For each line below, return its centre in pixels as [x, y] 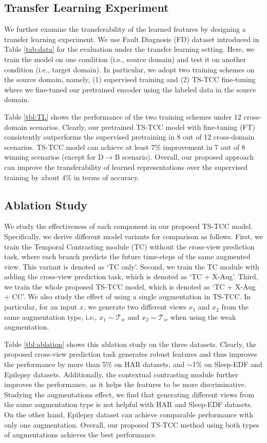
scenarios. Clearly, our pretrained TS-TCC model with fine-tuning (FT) [142, 127]
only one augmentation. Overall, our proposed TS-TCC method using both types [132, 424]
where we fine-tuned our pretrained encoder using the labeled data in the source [130, 89]
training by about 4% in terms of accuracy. [72, 177]
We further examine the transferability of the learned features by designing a [125, 29]
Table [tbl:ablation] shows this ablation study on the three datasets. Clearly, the [130, 344]
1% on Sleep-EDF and [227, 364]
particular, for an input [41, 307]
